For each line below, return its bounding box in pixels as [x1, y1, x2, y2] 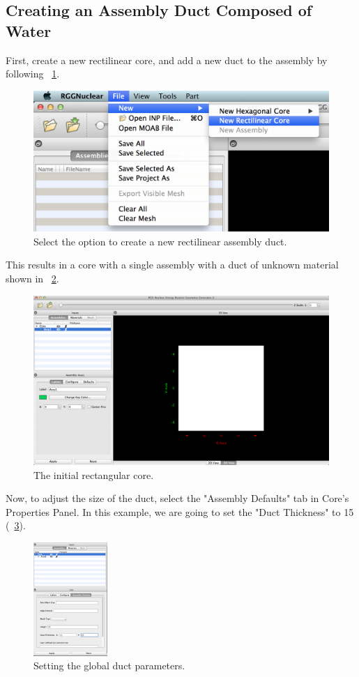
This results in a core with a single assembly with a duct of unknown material [6, 257, 339, 272]
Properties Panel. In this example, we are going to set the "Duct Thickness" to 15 [6, 504, 354, 519]
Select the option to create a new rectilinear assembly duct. [33, 234, 287, 248]
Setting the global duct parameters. [33, 658, 185, 673]
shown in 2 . [6, 271, 59, 286]
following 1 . [6, 66, 60, 81]
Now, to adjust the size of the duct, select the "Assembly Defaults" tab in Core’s [6, 491, 349, 505]
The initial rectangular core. [33, 467, 154, 482]
